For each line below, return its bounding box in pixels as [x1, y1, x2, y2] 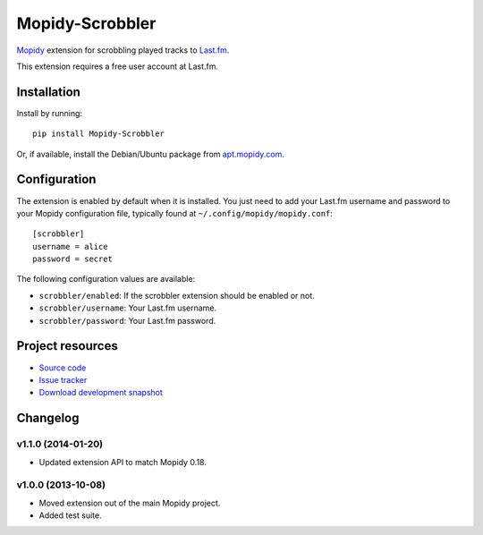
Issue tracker [38, 374, 88, 385]
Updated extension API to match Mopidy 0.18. [38, 456, 208, 467]
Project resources [16, 338, 118, 353]
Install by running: [16, 107, 83, 118]
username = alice [32, 242, 108, 251]
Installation [16, 84, 80, 99]
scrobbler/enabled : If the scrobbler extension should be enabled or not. [38, 290, 315, 301]
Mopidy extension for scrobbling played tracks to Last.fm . [16, 45, 230, 55]
